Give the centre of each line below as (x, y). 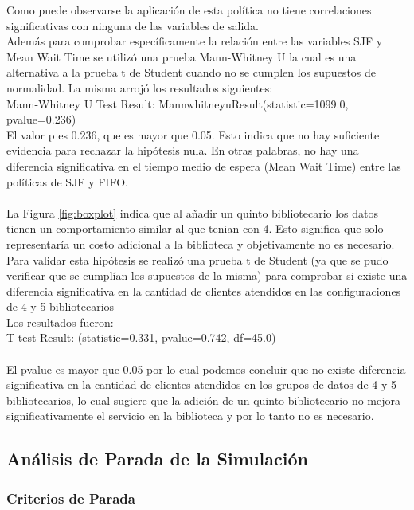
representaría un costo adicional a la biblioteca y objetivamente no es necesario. (201, 243)
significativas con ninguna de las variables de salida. (133, 25)
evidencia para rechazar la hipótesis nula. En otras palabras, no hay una (183, 150)
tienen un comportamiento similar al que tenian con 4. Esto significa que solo (195, 228)
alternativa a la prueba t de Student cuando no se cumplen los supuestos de (191, 72)
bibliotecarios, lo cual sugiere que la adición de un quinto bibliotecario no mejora (204, 400)
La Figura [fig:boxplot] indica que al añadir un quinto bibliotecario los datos (193, 212)
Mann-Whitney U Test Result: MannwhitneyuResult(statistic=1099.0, (178, 103)
